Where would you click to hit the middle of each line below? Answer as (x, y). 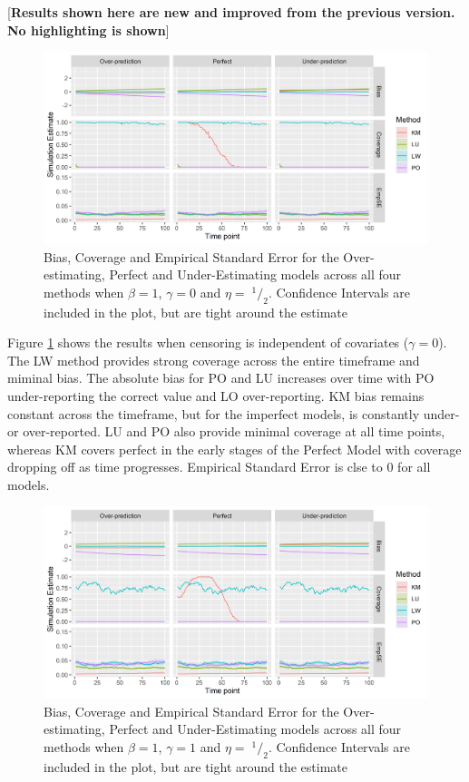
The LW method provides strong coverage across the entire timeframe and (214, 360)
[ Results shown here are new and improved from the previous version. (231, 12)
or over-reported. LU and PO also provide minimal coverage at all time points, (226, 431)
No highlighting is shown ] (88, 29)
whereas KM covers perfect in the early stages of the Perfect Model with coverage (234, 449)
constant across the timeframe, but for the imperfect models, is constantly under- (234, 413)
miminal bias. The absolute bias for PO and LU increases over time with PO (221, 378)
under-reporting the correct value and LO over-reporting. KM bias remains (216, 395)
